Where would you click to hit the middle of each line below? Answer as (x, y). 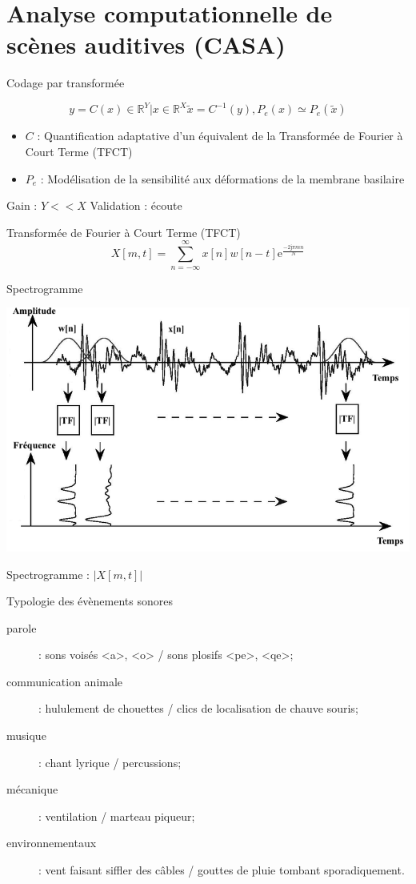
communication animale (65, 681)
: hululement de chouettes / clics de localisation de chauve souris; (198, 708)
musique (26, 735)
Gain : (22, 205)
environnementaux (52, 843)
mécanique (32, 789)
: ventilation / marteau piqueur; (117, 816)
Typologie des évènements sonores (90, 601)
